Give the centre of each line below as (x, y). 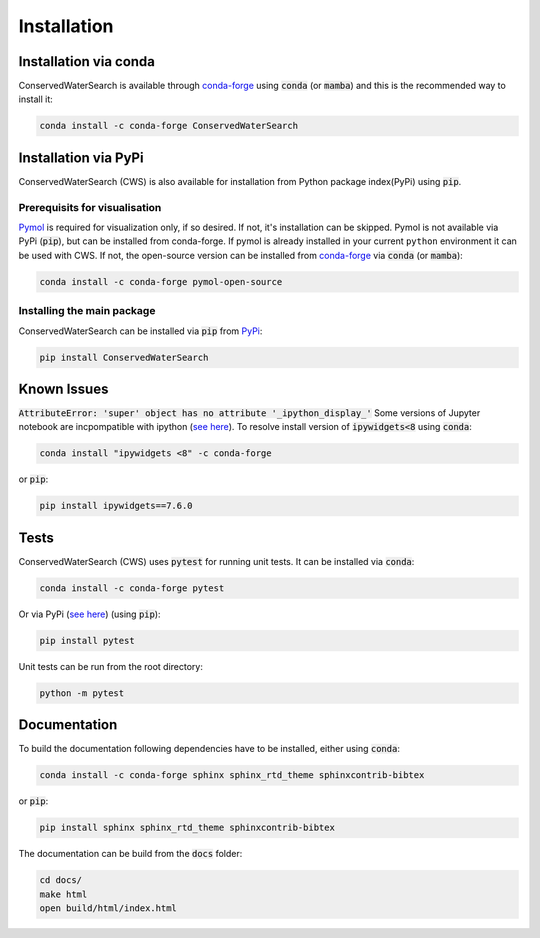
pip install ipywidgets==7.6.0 (116, 506)
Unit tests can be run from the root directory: (111, 666)
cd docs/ (61, 880)
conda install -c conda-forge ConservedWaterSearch (169, 126)
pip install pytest (87, 640)
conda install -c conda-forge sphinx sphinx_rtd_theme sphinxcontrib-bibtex (232, 775)
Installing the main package (87, 311)
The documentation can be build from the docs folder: (130, 854)
